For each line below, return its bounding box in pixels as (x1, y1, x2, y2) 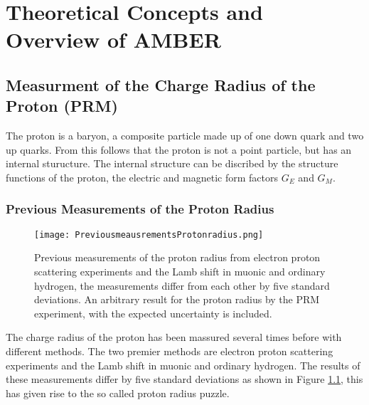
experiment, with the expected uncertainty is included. (34, 305, 272, 320)
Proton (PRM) (6, 95, 118, 117)
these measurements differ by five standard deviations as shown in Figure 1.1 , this (6, 372, 363, 386)
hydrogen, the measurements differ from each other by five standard (34, 278, 330, 293)
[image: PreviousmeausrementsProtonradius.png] (34, 229, 264, 240)
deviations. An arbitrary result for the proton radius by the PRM (34, 292, 320, 307)
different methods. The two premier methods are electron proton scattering (6, 343, 333, 358)
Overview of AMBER (6, 25, 221, 54)
